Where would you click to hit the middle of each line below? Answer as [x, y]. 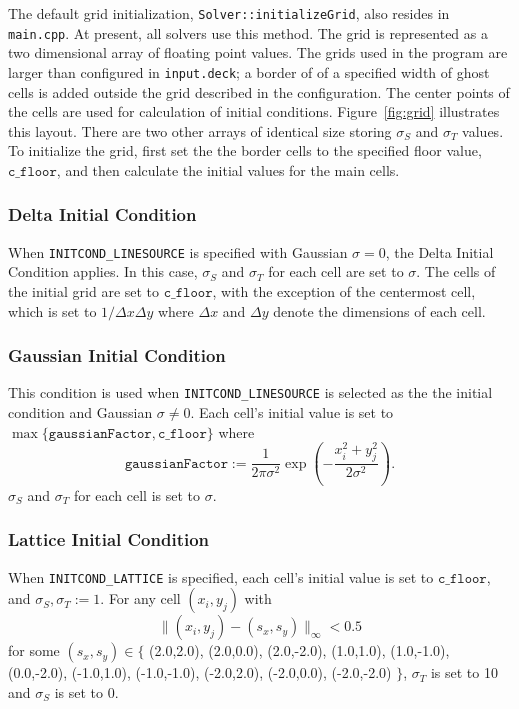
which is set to [52, 310]
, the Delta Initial [439, 251]
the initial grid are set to [84, 291]
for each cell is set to [137, 494]
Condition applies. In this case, [103, 271]
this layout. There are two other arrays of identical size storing [200, 130]
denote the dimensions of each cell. [379, 310]
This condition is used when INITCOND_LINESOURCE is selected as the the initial [250, 392]
